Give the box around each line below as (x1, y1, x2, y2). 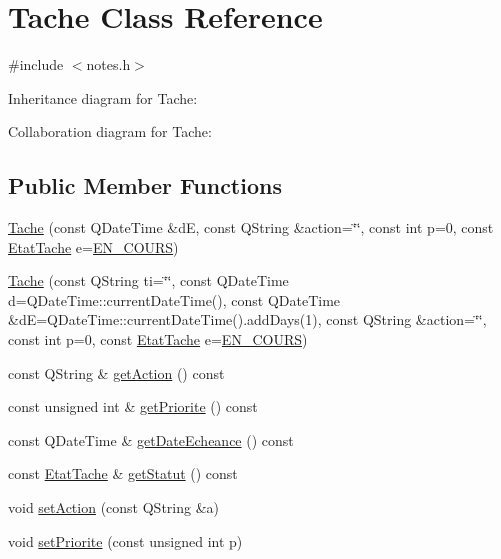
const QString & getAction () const (8, 362, 225, 383)
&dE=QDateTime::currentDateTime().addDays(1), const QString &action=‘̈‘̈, (8, 309, 487, 330)
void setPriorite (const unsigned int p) (8, 530, 243, 551)
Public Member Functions (8, 170, 282, 201)
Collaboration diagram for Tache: (8, 121, 212, 142)
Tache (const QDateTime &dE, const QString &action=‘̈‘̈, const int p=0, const (8, 217, 494, 238)
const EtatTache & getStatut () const (8, 463, 238, 484)
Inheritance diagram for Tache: (8, 87, 198, 108)
